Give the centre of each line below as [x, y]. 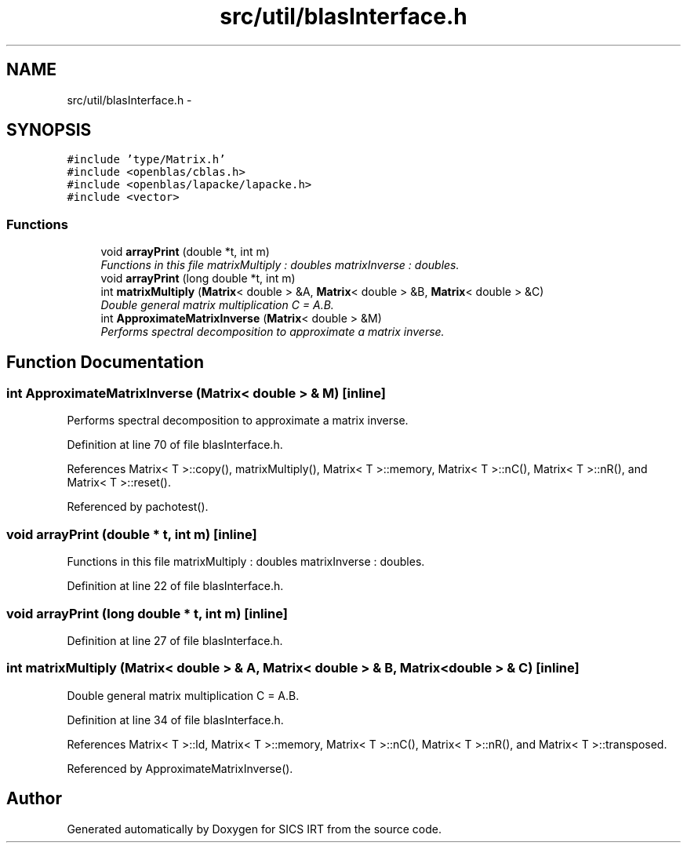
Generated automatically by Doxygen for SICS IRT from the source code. [254, 829]
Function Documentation [105, 362]
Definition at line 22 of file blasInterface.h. [175, 586]
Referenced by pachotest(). [138, 507]
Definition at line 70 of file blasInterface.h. [175, 445]
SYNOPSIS [49, 130]
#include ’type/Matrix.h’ [146, 160]
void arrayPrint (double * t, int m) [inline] [132, 534]
